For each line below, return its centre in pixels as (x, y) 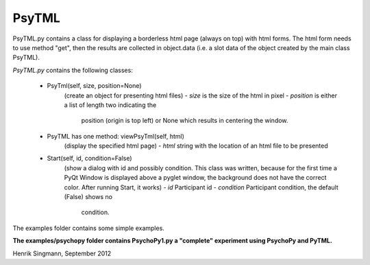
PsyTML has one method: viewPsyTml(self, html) (115, 136)
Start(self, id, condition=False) (90, 159)
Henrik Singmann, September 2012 (62, 253)
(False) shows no (88, 197)
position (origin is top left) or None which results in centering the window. (185, 121)
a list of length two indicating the (110, 105)
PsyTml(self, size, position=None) (94, 86)
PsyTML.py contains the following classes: (73, 70)
